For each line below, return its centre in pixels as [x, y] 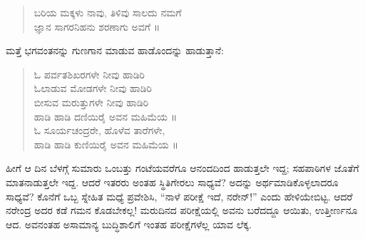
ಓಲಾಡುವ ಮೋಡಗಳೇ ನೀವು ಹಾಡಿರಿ [93, 88]
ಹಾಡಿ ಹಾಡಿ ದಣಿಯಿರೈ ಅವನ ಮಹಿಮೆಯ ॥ [106, 116]
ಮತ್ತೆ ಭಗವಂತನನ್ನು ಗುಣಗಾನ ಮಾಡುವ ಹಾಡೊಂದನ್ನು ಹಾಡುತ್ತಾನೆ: [115, 50]
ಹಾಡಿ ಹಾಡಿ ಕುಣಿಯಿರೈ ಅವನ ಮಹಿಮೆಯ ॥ [106, 144]
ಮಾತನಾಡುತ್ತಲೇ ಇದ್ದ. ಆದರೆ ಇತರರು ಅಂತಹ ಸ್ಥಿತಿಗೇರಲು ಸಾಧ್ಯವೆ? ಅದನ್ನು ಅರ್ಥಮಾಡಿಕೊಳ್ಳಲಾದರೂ [172, 182]
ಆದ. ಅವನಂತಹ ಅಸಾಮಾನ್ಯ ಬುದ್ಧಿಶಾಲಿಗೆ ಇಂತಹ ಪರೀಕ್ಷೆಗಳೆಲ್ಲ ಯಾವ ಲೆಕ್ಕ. [129, 224]
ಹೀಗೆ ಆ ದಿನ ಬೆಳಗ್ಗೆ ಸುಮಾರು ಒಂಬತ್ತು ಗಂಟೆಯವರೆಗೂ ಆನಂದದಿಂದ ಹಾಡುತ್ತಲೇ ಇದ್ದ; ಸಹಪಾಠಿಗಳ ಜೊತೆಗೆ [182, 168]
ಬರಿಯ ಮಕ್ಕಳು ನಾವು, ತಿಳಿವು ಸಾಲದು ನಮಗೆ [108, 12]
